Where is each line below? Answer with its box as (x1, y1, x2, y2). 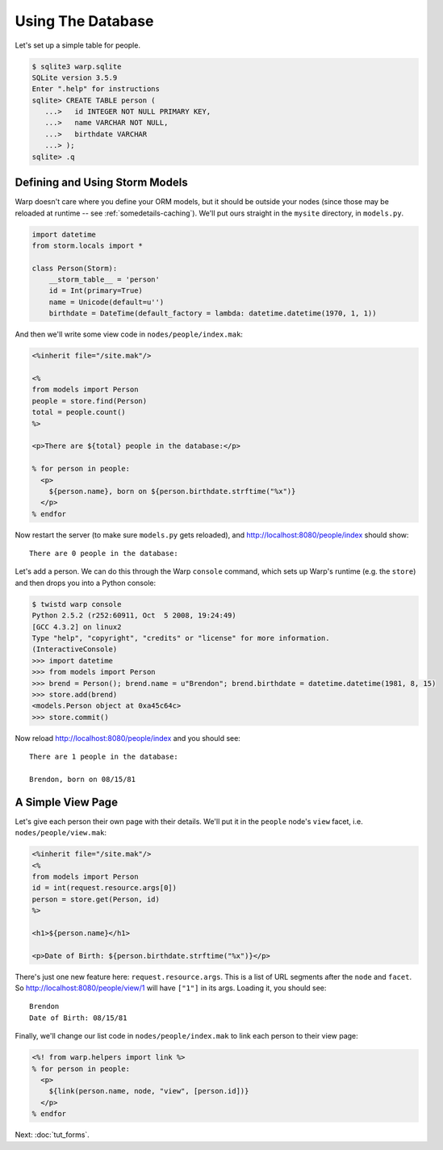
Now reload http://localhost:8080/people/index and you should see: (15, 733, 241, 742)
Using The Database (15, 12, 154, 30)
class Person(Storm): (31, 263, 118, 273)
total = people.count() (31, 408, 127, 417)
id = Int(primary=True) (48, 286, 143, 295)
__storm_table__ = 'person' (48, 275, 161, 284)
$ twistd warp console (31, 600, 122, 608)
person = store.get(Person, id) (31, 894, 161, 904)
